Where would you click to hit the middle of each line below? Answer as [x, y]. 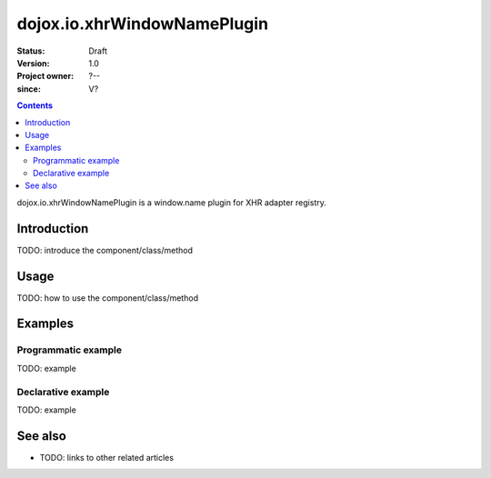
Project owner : [45, 76]
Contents [35, 105]
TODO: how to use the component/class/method [108, 298]
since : [29, 89]
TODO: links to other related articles [107, 457]
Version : [33, 63]
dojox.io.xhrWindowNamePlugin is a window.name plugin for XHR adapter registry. [171, 202]
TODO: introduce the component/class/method [105, 250]
